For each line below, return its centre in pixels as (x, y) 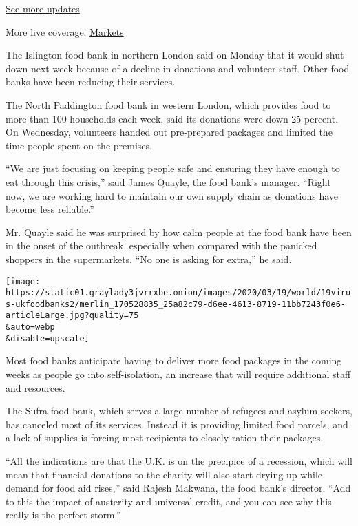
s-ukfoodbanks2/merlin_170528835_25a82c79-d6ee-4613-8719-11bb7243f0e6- (176, 304)
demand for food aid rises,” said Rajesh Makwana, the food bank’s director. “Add (178, 488)
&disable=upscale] (48, 338)
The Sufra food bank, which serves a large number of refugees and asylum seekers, (179, 411)
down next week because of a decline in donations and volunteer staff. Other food (178, 68)
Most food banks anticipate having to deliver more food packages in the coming (174, 360)
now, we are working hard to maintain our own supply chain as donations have (172, 195)
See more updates (43, 8)
